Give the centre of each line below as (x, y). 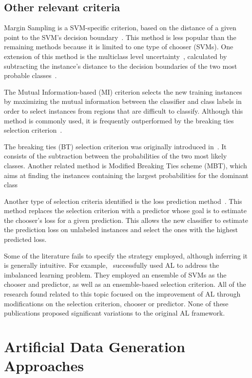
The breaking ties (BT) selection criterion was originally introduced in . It (115, 146)
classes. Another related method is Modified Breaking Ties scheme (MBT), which (126, 165)
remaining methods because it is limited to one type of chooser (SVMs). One (119, 47)
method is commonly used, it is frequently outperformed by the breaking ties (119, 120)
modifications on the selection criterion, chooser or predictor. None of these (116, 303)
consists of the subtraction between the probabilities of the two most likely (116, 156)
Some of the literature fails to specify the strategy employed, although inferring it (126, 255)
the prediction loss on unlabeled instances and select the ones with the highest (121, 229)
